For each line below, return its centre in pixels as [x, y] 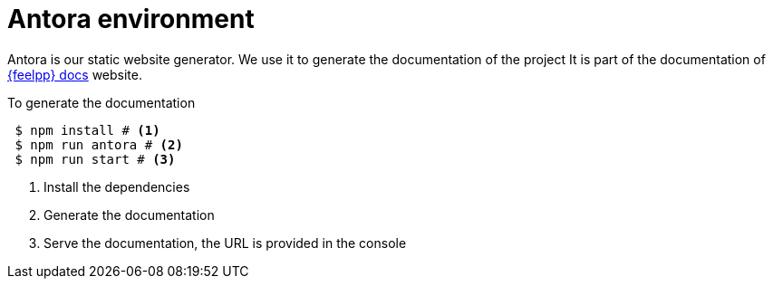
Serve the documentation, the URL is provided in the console [225, 243]
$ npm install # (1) [87, 130]
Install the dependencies [117, 186]
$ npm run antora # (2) [99, 144]
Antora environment [131, 19]
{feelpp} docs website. [75, 74]
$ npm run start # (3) [95, 159]
